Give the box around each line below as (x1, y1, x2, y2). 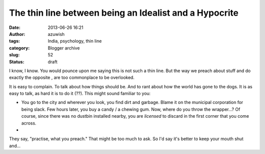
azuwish (48, 31, 65, 37)
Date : (9, 25, 21, 30)
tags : (9, 38, 20, 44)
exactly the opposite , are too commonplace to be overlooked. (9, 75, 135, 80)
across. (21, 120, 37, 126)
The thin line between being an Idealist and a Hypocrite (9, 7, 239, 18)
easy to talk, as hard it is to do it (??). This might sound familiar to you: (9, 91, 151, 97)
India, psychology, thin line (48, 38, 102, 44)
